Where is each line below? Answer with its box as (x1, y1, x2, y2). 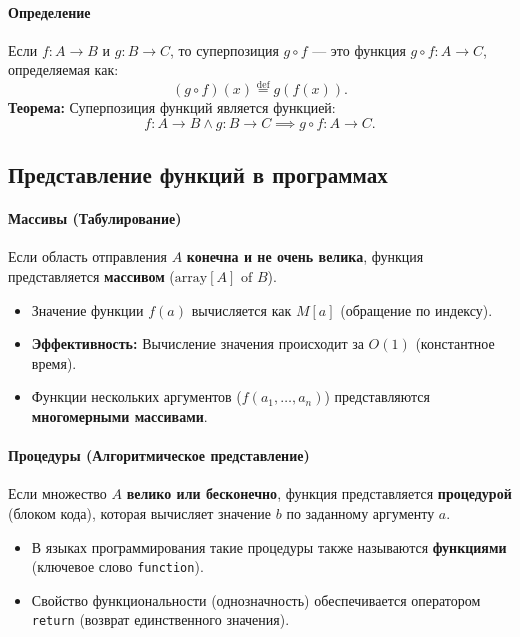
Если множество (8, 483, 107, 504)
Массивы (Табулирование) (8, 208, 182, 229)
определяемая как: (8, 59, 119, 80)
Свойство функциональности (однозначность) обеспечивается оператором (31, 589, 481, 610)
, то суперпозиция (170, 39, 279, 60)
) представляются (324, 386, 431, 407)
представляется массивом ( (8, 265, 175, 286)
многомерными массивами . (31, 405, 208, 426)
